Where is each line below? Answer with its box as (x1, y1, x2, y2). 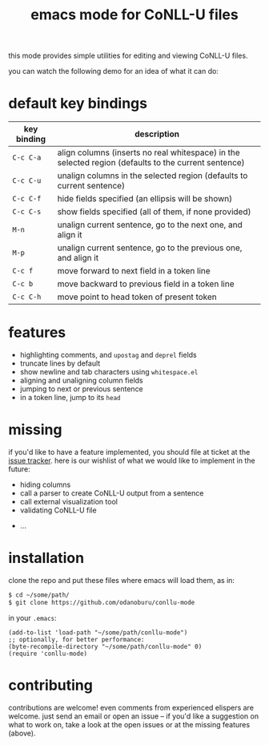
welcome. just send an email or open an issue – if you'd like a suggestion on (8, 711, 259, 721)
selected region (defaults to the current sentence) (57, 157, 246, 168)
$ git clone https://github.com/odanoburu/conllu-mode (8, 598, 195, 606)
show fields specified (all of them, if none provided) (57, 206, 251, 217)
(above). (8, 728, 36, 738)
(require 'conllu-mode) (8, 650, 88, 658)
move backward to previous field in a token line (57, 278, 235, 289)
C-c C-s (12, 207, 42, 217)
